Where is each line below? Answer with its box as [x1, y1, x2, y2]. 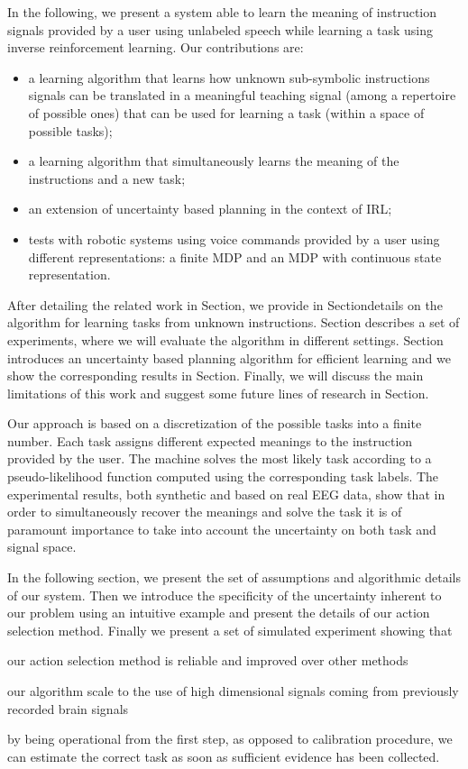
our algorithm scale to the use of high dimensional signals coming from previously [7, 682, 459, 700]
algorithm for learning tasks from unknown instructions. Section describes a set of [7, 313, 460, 332]
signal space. [7, 537, 77, 556]
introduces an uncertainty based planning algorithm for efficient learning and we [7, 348, 451, 367]
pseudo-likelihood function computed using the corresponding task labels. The [7, 467, 439, 486]
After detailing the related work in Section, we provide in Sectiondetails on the [7, 295, 443, 314]
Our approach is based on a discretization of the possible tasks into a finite [7, 414, 422, 433]
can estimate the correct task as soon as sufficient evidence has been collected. [7, 746, 440, 765]
